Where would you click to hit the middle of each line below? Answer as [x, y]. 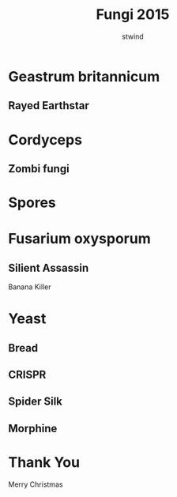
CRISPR [27, 375]
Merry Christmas [36, 484]
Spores [32, 203]
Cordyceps [45, 139]
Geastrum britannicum [84, 76]
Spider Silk [36, 402]
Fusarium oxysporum [80, 239]
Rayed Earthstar [49, 105]
